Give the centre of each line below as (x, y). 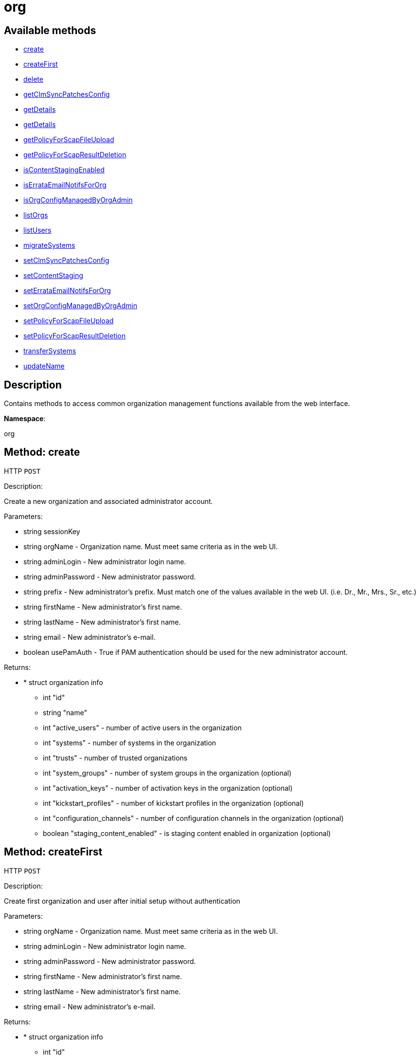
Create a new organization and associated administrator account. (109, 501)
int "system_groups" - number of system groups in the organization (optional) (167, 773)
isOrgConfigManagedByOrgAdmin (78, 200)
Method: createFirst (53, 852)
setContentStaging (53, 276)
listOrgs (36, 215)
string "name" (65, 712)
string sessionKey (52, 531)
